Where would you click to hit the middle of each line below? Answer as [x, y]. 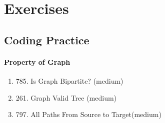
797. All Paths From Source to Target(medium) [88, 114]
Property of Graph [37, 61]
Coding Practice [47, 40]
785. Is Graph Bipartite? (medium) [69, 80]
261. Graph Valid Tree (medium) [66, 97]
